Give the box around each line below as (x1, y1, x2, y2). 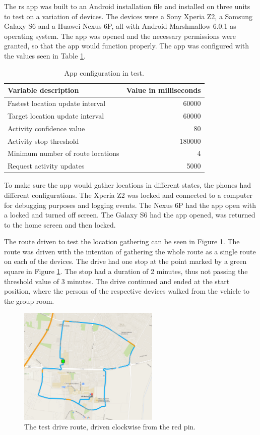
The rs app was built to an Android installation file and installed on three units (4, 1, 250, 11)
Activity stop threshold (8, 135, 79, 146)
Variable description (8, 85, 79, 95)
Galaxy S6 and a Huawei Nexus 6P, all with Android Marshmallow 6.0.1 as (4, 21, 236, 31)
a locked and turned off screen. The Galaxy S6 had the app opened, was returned (4, 209, 255, 220)
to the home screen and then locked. (4, 219, 116, 230)
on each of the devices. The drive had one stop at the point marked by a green (4, 256, 247, 266)
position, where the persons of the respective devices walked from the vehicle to (4, 286, 249, 296)
